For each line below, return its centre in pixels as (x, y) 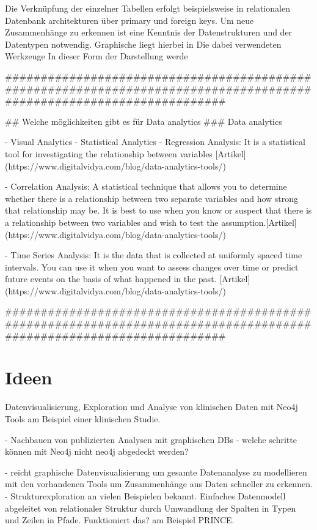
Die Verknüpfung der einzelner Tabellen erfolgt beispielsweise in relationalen (148, 8)
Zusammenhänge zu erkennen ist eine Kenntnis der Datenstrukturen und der (149, 32)
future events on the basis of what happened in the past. (111, 279)
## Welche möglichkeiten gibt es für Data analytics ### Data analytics (144, 121)
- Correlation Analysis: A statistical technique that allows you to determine (146, 186)
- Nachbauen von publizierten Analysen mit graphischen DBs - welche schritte (151, 439)
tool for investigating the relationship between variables (109, 153)
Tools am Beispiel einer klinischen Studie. (83, 418)
